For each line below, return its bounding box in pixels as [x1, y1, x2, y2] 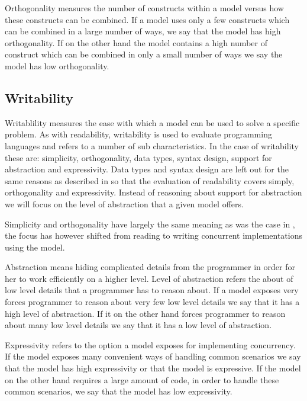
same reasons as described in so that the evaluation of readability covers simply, [5, 174, 295, 187]
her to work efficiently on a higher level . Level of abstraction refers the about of [5, 272, 293, 284]
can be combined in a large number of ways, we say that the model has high [5, 25, 281, 37]
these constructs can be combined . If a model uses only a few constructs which [5, 13, 290, 25]
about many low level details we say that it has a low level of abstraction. [5, 319, 272, 331]
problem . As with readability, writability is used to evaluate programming [5, 128, 272, 140]
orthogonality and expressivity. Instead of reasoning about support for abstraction [5, 186, 302, 198]
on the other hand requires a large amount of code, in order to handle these [5, 373, 279, 386]
